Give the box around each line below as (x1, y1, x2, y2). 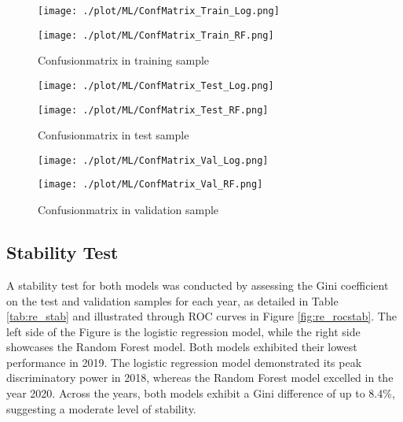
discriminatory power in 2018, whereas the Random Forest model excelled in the (6, 369, 394, 386)
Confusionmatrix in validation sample (38, 202, 219, 218)
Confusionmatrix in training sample (38, 52, 210, 68)
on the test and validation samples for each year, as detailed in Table (6, 292, 339, 309)
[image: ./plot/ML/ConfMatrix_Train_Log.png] (38, 6, 280, 17)
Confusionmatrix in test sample (38, 127, 189, 143)
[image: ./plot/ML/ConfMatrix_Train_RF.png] (38, 29, 274, 41)
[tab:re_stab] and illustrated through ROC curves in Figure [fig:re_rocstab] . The (6, 308, 397, 324)
